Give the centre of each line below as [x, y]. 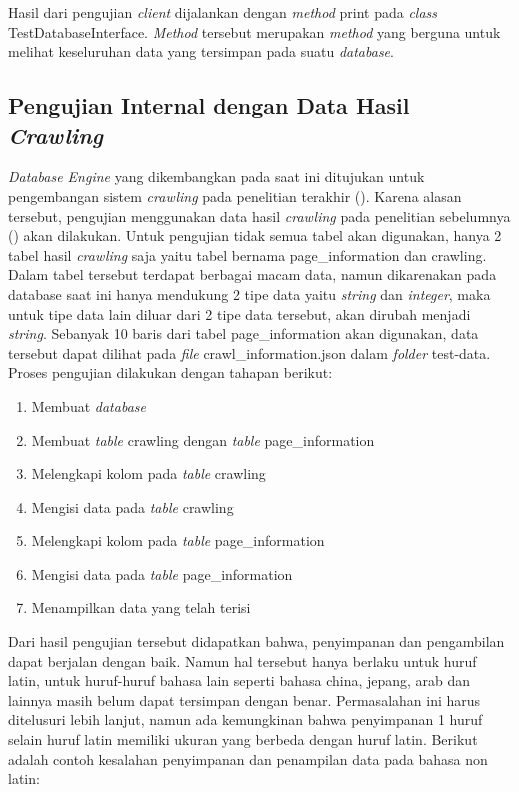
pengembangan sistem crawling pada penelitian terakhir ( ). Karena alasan [235, 195]
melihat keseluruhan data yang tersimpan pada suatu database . [201, 51]
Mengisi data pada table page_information [162, 573]
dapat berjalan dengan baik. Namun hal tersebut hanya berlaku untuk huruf [242, 660]
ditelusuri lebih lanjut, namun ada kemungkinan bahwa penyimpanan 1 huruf [245, 719]
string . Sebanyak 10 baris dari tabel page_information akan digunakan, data [243, 333]
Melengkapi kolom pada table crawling [148, 473]
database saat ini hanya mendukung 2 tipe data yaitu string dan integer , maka [249, 293]
